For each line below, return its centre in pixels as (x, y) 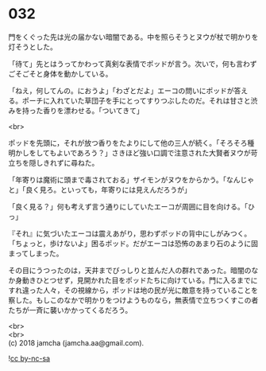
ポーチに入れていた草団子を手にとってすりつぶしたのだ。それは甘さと (137, 100)
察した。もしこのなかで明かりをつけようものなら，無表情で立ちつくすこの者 (133, 300)
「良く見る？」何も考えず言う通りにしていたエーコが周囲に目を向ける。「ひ (132, 206)
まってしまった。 (36, 253)
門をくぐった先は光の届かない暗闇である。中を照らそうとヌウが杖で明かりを (133, 37)
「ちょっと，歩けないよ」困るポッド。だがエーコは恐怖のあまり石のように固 (133, 243)
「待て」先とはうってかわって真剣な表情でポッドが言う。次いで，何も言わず (133, 64)
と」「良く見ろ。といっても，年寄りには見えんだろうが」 (100, 189)
